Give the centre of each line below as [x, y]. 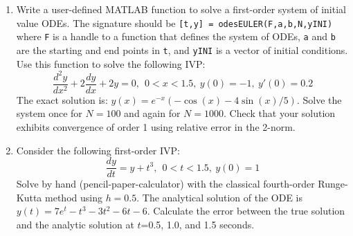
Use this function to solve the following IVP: [111, 63]
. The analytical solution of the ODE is [219, 197]
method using [74, 197]
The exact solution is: [62, 99]
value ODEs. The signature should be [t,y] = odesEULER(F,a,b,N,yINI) [174, 22]
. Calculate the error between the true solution [246, 211]
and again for [152, 113]
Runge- [333, 184]
